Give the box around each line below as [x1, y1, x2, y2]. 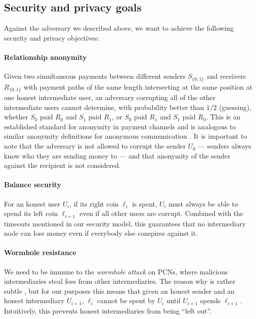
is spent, [132, 198, 157, 209]
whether [4, 111, 29, 122]
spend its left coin [4, 208, 58, 218]
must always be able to [168, 198, 238, 209]
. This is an [206, 111, 241, 122]
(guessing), [219, 102, 252, 112]
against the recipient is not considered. [4, 160, 121, 170]
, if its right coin [69, 198, 119, 209]
